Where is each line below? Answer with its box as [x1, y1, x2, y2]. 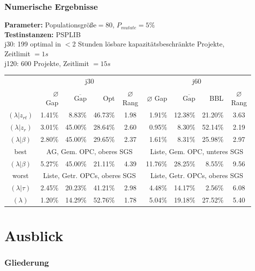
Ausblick [4, 226, 64, 246]
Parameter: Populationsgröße [4, 20, 96, 30]
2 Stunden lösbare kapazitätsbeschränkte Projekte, [72, 39, 225, 49]
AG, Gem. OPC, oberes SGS [46, 146, 133, 156]
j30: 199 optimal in [4, 39, 61, 49]
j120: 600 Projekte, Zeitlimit [4, 58, 89, 68]
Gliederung [4, 256, 49, 268]
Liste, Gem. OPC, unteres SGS [150, 146, 244, 156]
